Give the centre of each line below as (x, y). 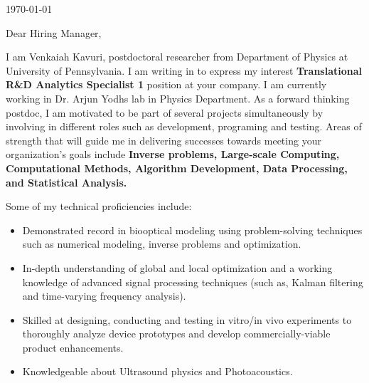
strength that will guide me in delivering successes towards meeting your (164, 140)
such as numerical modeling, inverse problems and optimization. (162, 244)
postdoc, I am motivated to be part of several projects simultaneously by (165, 112)
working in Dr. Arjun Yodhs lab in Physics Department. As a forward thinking (178, 98)
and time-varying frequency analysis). (104, 296)
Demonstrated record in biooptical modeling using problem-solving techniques (192, 230)
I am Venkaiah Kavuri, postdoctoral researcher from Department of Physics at (177, 57)
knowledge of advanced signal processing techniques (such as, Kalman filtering (193, 282)
